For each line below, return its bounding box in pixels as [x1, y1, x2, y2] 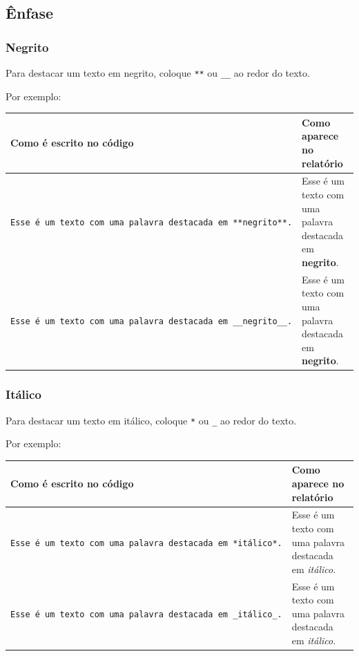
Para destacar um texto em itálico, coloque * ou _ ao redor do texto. [6, 413, 297, 427]
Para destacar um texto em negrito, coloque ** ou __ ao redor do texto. [6, 66, 310, 79]
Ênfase [6, 2, 54, 24]
